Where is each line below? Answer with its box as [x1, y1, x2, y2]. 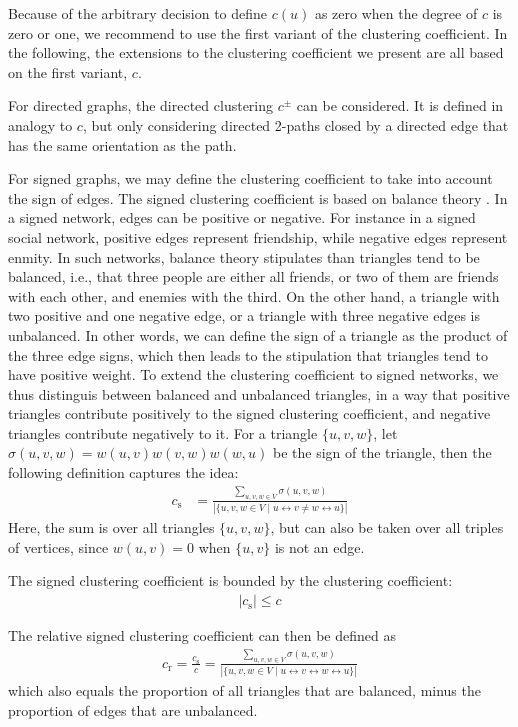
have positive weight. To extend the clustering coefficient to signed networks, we [8, 364, 499, 385]
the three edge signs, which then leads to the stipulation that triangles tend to [8, 344, 488, 365]
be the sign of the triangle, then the [272, 442, 492, 463]
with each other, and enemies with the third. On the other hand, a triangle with [8, 285, 500, 306]
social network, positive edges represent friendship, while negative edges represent [8, 226, 508, 247]
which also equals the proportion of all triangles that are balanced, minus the [8, 680, 481, 701]
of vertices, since [8, 536, 109, 557]
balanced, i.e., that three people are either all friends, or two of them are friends [8, 266, 499, 287]
